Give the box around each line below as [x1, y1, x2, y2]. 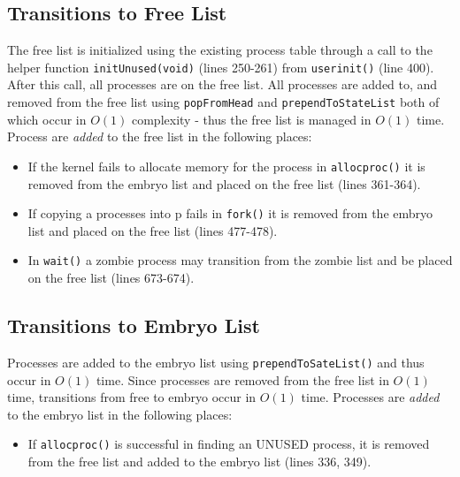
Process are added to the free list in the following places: [7, 127, 312, 146]
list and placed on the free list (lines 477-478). [27, 221, 278, 239]
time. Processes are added [301, 388, 440, 406]
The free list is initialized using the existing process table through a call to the [7, 41, 433, 59]
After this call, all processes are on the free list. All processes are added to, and [7, 75, 438, 94]
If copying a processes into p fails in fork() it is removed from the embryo [27, 204, 433, 223]
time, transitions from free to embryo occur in [7, 388, 257, 406]
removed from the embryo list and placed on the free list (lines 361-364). [27, 174, 421, 193]
